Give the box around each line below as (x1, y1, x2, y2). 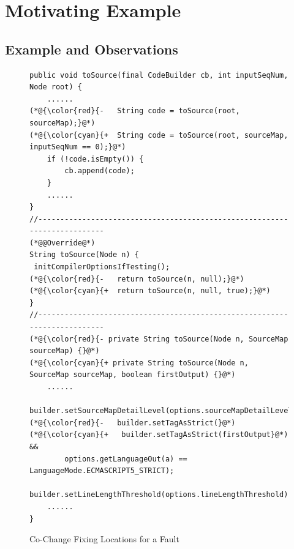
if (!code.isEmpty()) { (47, 154, 144, 163)
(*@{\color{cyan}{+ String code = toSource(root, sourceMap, (29, 130, 288, 140)
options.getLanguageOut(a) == (64, 454, 187, 463)
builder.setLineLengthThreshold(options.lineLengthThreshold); (29, 490, 293, 499)
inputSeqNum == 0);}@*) (29, 143, 126, 152)
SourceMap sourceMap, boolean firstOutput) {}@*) (29, 370, 236, 379)
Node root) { (29, 83, 82, 92)
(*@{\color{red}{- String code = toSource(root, (29, 106, 240, 116)
